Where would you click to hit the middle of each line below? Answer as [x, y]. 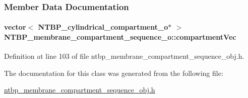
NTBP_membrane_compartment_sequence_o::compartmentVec [120, 37]
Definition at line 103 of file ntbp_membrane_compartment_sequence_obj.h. [124, 56]
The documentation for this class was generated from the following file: [114, 73]
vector [15, 27]
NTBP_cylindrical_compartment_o [103, 27]
